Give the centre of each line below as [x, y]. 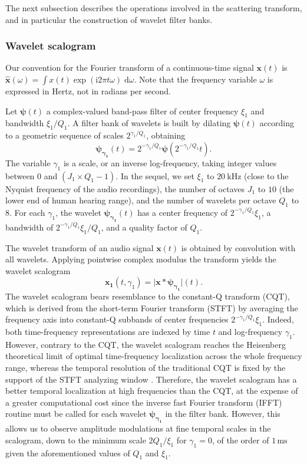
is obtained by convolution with [238, 247]
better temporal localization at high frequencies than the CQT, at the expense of [152, 391]
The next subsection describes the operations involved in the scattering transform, [154, 8]
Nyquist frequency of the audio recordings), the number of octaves [125, 188]
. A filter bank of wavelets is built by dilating [149, 123]
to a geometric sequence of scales [65, 135]
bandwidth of [29, 227]
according [277, 123]
